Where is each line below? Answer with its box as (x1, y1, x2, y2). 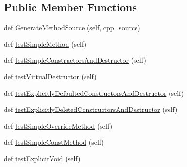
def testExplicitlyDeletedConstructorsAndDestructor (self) (4, 104, 178, 114)
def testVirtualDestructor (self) (4, 71, 97, 81)
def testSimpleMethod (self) (4, 38, 87, 49)
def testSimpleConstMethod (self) (4, 137, 104, 147)
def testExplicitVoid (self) (4, 153, 81, 163)
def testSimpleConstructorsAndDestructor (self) (4, 55, 146, 65)
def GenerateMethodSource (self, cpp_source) (4, 22, 140, 33)
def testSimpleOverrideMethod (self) (4, 120, 113, 130)
